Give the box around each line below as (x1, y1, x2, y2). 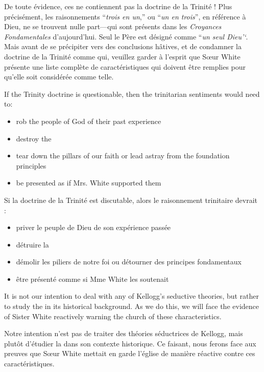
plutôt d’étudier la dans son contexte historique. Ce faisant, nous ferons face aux (4, 338, 256, 348)
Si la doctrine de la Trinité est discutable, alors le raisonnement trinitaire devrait (4, 194, 258, 205)
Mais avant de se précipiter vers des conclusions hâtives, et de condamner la (4, 41, 242, 52)
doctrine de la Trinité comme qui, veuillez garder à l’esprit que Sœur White (4, 51, 241, 61)
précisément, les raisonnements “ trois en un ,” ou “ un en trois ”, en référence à (4, 11, 246, 22)
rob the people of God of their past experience (16, 115, 161, 126)
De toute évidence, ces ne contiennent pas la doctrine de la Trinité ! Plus (4, 1, 232, 11)
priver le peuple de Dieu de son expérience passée (16, 222, 171, 233)
